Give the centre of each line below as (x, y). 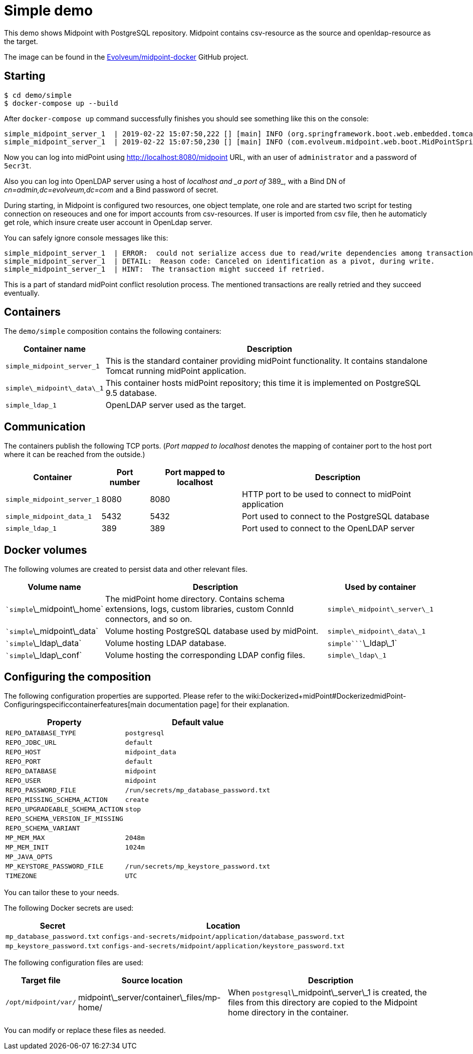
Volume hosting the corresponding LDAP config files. (205, 655)
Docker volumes (46, 550)
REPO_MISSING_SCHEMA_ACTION (57, 799)
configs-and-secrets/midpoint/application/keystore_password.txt (223, 946)
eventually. (22, 293)
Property (64, 722)
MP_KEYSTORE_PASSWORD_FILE (55, 866)
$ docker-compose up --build (61, 103)
